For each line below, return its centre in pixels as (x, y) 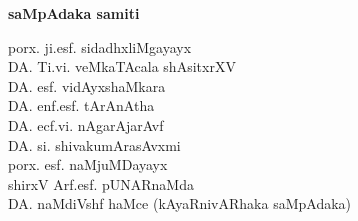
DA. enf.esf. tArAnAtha (81, 105)
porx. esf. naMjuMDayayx (88, 164)
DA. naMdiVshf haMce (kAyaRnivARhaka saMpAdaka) (180, 203)
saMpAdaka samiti (74, 13)
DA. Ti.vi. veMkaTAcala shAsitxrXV (122, 66)
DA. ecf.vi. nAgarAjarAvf (86, 124)
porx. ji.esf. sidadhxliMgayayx (100, 46)
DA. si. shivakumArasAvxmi (94, 144)
